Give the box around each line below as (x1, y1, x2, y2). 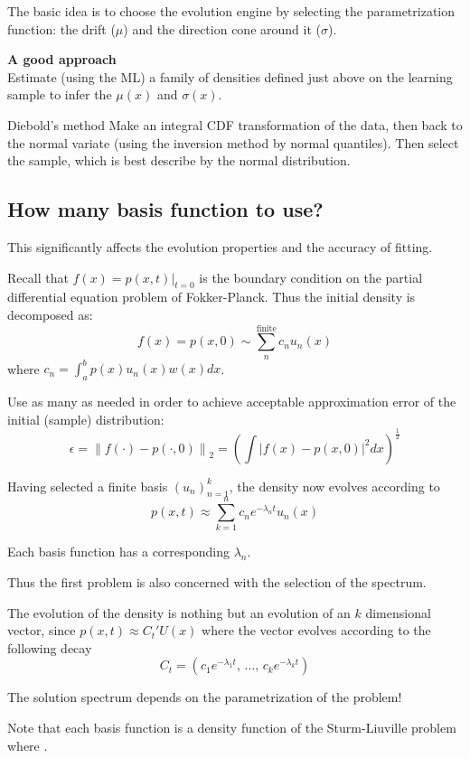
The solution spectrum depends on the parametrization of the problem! (7, 688, 402, 707)
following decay (7, 638, 92, 657)
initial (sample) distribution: (7, 409, 164, 428)
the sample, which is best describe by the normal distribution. (7, 151, 351, 170)
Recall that (7, 267, 69, 286)
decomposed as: (7, 304, 93, 323)
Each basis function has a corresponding (7, 542, 230, 561)
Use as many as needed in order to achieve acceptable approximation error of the (7, 392, 456, 411)
